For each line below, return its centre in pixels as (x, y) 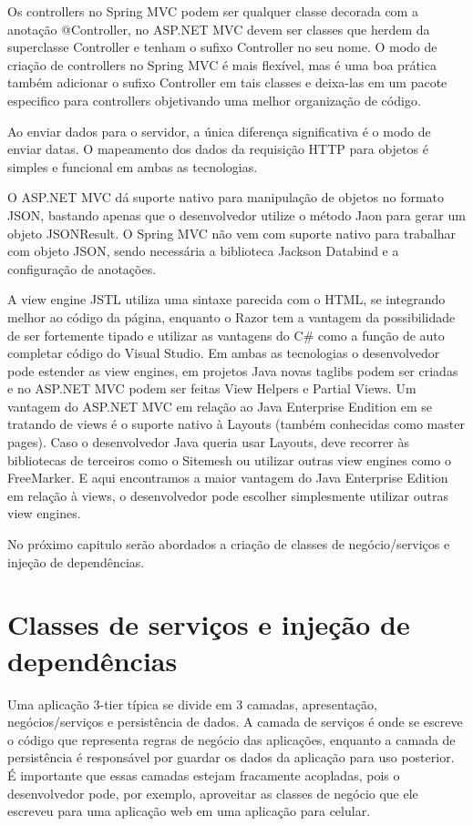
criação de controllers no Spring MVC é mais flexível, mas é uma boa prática (222, 64)
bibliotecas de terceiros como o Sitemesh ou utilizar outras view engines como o (229, 459)
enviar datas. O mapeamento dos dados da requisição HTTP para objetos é (218, 149)
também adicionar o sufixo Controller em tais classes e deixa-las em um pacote (227, 82)
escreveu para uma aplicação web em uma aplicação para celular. (189, 811)
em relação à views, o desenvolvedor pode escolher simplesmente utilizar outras (228, 495)
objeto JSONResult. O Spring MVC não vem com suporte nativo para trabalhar (231, 233)
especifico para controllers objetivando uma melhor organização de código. (214, 100)
